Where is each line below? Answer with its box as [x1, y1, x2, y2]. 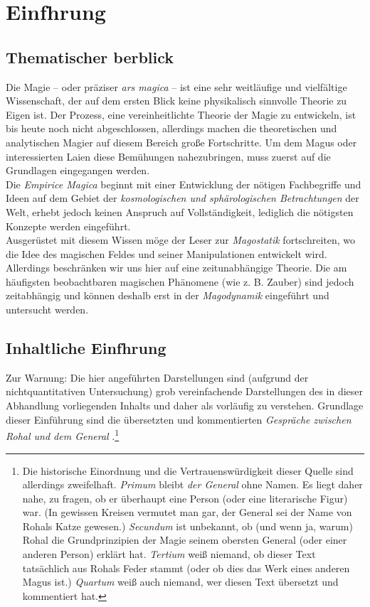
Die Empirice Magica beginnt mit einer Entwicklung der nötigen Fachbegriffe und [6, 176, 361, 191]
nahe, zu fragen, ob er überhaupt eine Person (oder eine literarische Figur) [22, 490, 348, 505]
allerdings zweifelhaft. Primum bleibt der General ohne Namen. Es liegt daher [22, 477, 363, 492]
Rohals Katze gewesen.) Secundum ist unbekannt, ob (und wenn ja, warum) [22, 518, 353, 533]
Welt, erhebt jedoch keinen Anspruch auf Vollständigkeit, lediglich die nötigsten [6, 204, 354, 219]
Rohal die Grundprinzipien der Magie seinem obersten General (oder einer [22, 532, 347, 547]
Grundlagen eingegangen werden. [6, 163, 150, 178]
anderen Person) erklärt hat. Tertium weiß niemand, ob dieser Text [22, 547, 316, 562]
